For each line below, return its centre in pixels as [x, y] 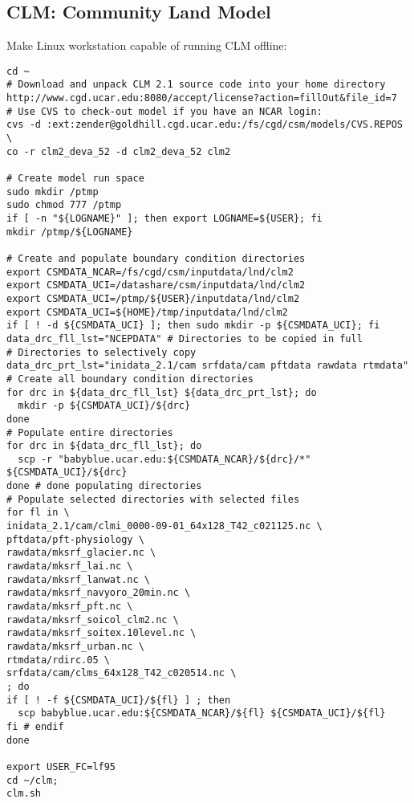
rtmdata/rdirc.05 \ [58, 660]
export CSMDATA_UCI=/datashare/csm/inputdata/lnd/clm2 [156, 285]
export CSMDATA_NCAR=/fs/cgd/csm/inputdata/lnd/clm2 [150, 272]
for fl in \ [38, 513]
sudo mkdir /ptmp [53, 192]
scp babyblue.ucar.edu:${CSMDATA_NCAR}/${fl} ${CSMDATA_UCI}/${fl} [202, 713]
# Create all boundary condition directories [130, 379]
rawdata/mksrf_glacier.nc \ [81, 553]
